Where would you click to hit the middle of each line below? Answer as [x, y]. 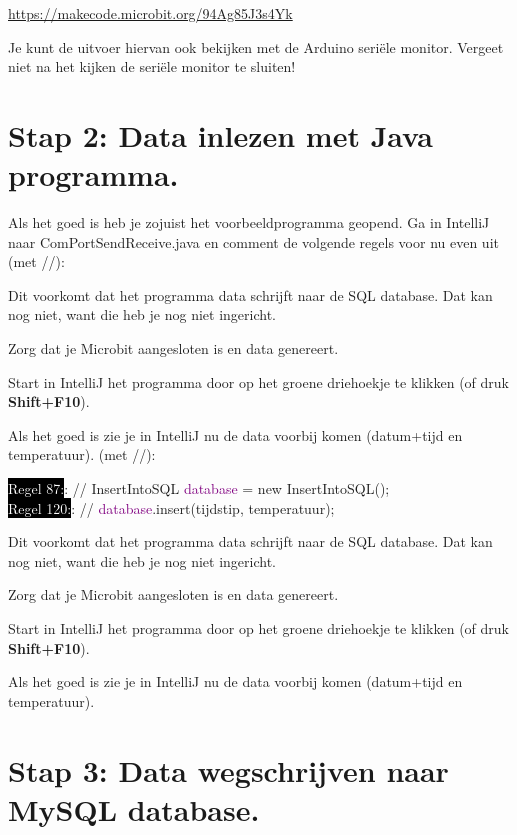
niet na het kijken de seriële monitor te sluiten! [152, 66]
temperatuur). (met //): [82, 454]
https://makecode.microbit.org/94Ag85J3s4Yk [150, 13]
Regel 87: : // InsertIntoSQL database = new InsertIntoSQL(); [199, 488]
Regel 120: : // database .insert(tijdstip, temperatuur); [171, 507]
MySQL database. [134, 808]
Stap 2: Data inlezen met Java [220, 134]
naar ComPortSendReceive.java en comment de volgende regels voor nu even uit [253, 241]
